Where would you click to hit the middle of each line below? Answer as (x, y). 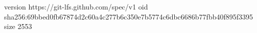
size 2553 (18, 26)
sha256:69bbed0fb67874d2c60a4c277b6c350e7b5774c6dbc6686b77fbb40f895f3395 (129, 16)
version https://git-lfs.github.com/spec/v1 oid (76, 6)
